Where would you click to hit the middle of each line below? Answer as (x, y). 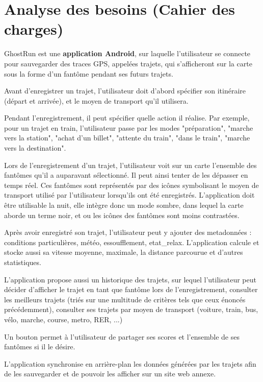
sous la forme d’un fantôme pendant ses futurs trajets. (89, 73)
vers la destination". (35, 148)
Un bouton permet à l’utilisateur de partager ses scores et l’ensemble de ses (122, 336)
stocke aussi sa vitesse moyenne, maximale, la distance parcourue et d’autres (124, 252)
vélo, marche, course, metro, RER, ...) (63, 319)
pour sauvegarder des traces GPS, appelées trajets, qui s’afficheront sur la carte (128, 63)
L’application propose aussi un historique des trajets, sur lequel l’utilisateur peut (130, 279)
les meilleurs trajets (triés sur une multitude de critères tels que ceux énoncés (125, 299)
